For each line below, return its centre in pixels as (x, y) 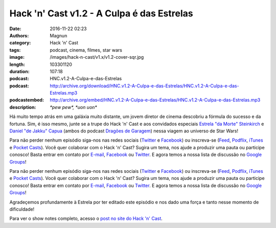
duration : (20, 71)
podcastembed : (27, 100)
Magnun (59, 35)
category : (20, 43)
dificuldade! (22, 209)
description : (23, 107)
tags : (15, 50)
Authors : (19, 35)
